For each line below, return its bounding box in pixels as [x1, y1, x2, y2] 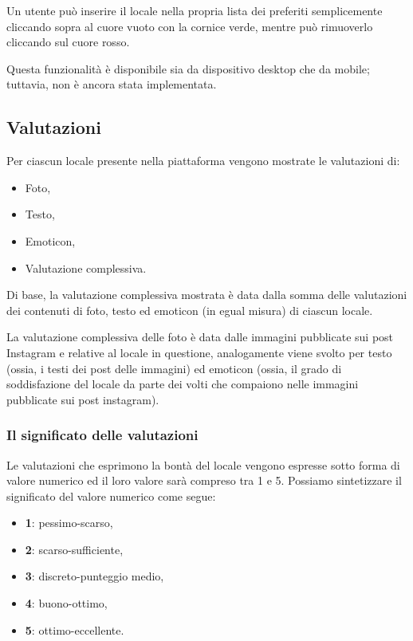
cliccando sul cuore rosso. [6, 33, 130, 50]
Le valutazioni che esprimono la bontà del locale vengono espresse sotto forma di [6, 456, 400, 473]
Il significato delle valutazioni [6, 425, 199, 445]
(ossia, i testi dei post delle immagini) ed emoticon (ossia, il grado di [6, 360, 342, 376]
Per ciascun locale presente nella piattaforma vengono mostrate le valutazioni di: [6, 152, 400, 169]
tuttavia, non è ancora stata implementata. [6, 76, 217, 92]
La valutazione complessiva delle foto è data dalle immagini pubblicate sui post [6, 328, 394, 345]
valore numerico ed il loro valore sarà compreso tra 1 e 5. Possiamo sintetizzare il [6, 472, 402, 489]
